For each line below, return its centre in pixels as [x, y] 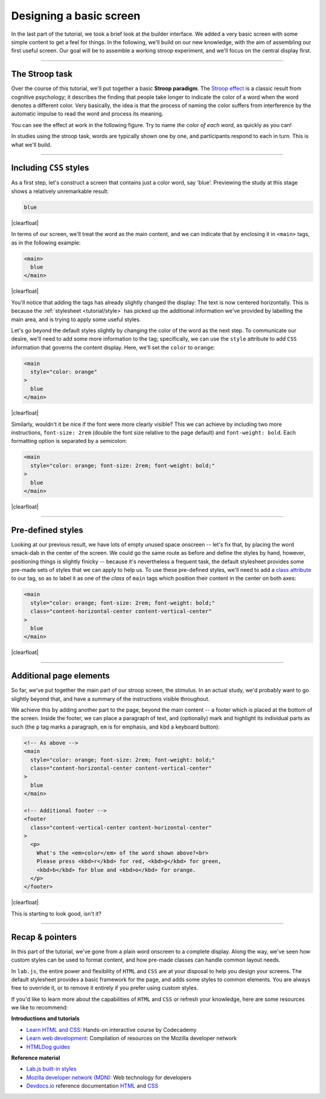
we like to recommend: [40, 1008]
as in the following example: [46, 243]
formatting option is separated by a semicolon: [69, 441]
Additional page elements [60, 676]
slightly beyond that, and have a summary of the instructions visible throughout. [110, 698]
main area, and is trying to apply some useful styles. [76, 319]
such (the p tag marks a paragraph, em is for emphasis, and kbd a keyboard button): [116, 727]
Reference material [36, 1058]
